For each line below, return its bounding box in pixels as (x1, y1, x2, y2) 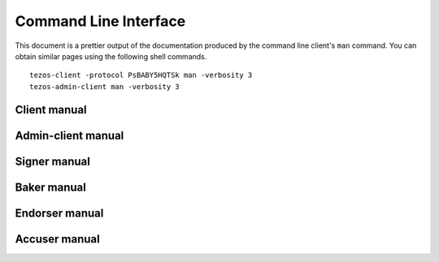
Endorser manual (15, 206, 104, 220)
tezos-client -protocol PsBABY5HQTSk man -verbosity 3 (29, 71, 253, 80)
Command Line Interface (15, 12, 186, 30)
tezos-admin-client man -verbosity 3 (29, 82, 180, 91)
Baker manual (15, 180, 87, 194)
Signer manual (15, 154, 91, 168)
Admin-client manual (15, 128, 124, 142)
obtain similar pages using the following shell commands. (15, 51, 207, 61)
